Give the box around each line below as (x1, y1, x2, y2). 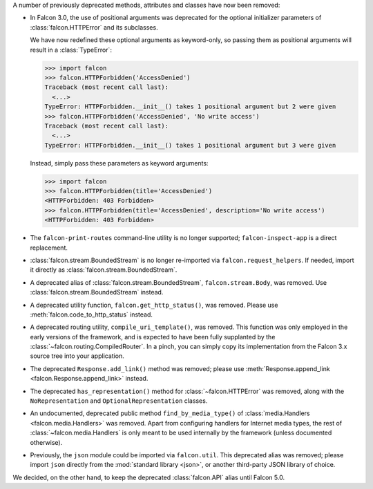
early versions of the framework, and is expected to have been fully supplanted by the (30, 332, 276, 341)
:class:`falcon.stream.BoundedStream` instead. (30, 288, 164, 297)
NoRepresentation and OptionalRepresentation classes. (30, 397, 208, 405)
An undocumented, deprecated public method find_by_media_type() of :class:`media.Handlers (30, 409, 310, 417)
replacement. (30, 243, 68, 252)
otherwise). (30, 438, 63, 446)
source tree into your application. (30, 352, 124, 360)
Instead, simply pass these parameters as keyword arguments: (30, 159, 209, 167)
